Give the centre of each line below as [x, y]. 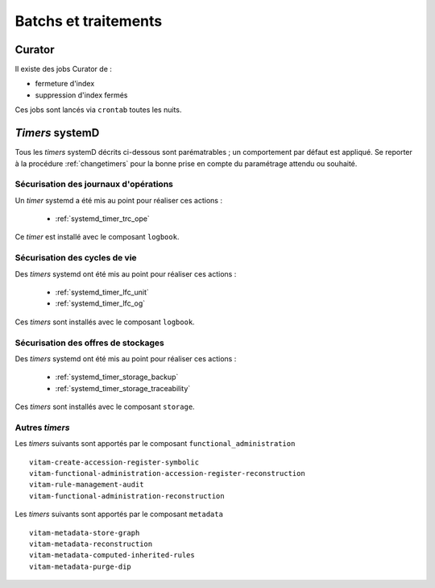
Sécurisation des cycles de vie [76, 258]
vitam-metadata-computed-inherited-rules [112, 555]
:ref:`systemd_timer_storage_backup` [117, 377]
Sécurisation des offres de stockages [89, 343]
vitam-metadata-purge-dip [81, 566]
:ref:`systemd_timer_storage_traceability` [123, 388]
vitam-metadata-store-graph [85, 533]
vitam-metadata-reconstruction [91, 544]
